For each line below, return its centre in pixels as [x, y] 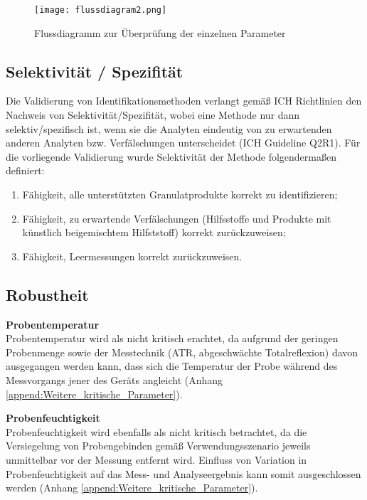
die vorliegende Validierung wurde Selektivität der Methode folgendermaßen [171, 156]
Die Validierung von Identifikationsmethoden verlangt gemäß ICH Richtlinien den [184, 101]
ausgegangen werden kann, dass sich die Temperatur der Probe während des [172, 366]
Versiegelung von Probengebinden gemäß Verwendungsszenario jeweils [158, 446]
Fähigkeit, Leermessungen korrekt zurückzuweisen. [132, 256]
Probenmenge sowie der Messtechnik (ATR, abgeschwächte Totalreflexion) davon [182, 352]
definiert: [25, 170]
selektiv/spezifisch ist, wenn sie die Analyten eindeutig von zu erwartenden [169, 128]
